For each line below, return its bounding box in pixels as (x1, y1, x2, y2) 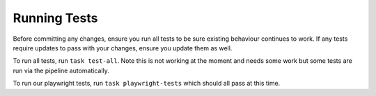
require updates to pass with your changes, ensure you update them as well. (13, 44, 233, 52)
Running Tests (13, 10, 98, 26)
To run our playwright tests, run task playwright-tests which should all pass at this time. (13, 79, 281, 88)
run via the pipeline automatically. (13, 66, 109, 75)
